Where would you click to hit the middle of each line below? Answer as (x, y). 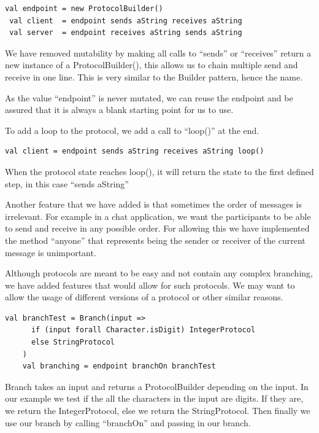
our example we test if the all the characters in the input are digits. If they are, (154, 398)
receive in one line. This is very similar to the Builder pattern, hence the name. (154, 76)
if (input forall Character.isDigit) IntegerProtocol (143, 330)
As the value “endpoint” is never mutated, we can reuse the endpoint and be (149, 97)
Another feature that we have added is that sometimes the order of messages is (154, 204)
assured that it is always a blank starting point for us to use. (119, 110)
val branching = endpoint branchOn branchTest (119, 366)
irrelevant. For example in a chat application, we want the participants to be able (158, 216)
